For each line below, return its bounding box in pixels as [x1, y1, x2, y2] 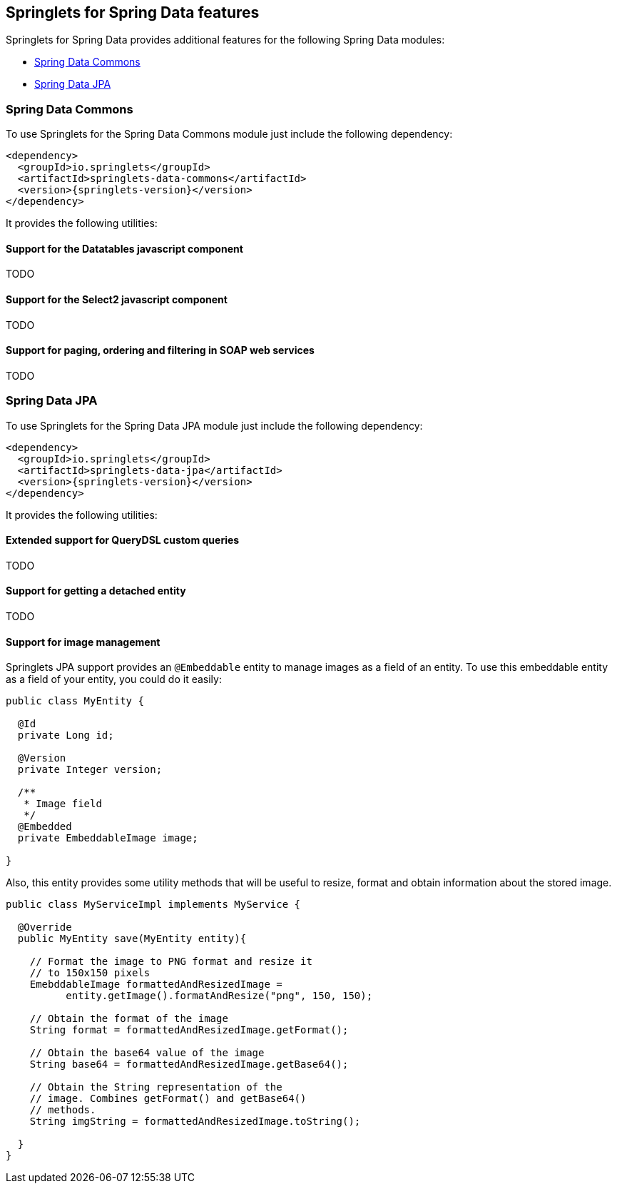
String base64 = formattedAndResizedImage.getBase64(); [29, 1058, 349, 1071]
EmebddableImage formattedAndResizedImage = [29, 978, 282, 991]
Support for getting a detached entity [6, 585, 186, 597]
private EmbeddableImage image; [17, 832, 198, 844]
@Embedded [17, 821, 72, 833]
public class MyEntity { [6, 695, 144, 707]
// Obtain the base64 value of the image [29, 1047, 265, 1059]
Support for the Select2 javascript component [6, 293, 228, 305]
